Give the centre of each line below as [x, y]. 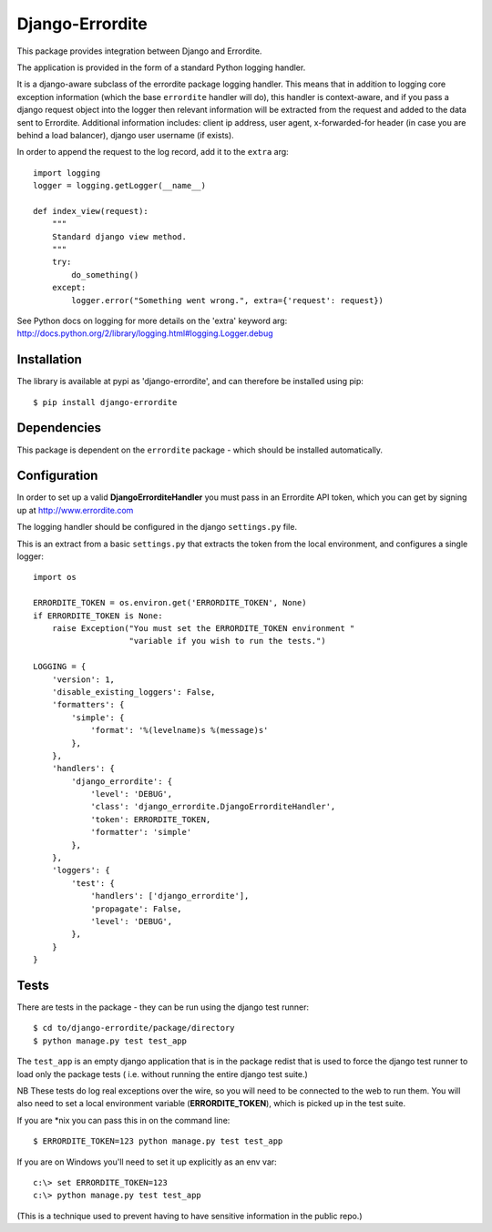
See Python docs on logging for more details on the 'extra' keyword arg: [152, 321]
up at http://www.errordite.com [75, 510]
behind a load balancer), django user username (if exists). [125, 135]
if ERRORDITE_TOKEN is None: [98, 616]
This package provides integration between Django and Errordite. [139, 51]
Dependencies [59, 428]
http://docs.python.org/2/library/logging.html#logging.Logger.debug [145, 333]
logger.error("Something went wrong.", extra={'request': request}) [228, 300]
